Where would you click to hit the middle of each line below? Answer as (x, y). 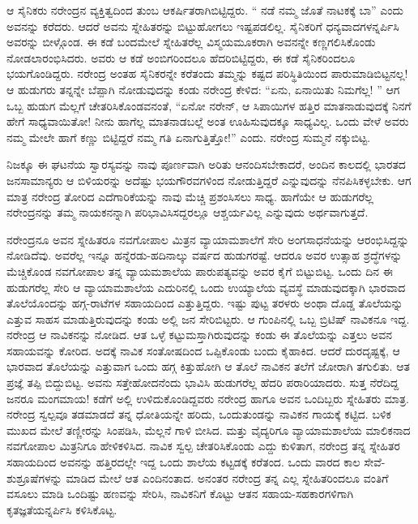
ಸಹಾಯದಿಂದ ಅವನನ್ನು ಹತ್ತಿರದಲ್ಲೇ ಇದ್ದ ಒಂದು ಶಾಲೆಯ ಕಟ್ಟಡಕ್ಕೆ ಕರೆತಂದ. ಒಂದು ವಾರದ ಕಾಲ (183, 462)
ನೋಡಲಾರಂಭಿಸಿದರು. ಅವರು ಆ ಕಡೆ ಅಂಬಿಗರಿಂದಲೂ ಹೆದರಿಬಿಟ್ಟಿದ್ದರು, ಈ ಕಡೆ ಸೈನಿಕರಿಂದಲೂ (181, 57)
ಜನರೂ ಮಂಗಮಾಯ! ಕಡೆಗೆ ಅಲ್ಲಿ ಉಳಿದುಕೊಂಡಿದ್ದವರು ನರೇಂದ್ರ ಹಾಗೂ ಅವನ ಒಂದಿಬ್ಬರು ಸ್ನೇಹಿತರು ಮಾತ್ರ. (208, 398)
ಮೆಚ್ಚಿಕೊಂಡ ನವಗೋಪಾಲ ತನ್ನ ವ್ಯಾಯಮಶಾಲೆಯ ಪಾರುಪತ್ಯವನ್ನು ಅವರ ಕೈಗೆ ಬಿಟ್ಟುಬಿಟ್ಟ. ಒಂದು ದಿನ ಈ (200, 271)
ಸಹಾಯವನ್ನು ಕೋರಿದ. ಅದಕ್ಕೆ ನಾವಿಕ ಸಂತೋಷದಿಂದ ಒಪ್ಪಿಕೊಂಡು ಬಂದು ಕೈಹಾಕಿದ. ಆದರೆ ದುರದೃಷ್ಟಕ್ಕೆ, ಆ (203, 350)
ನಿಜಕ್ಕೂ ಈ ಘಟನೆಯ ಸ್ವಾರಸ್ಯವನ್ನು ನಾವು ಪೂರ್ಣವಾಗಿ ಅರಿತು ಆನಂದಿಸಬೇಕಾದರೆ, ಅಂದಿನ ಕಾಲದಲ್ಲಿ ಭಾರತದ (206, 164)
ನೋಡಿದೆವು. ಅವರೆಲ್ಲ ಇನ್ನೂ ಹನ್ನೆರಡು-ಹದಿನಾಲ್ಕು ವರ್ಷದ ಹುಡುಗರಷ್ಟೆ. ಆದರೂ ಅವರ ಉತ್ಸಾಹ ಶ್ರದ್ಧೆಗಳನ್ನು (205, 255)
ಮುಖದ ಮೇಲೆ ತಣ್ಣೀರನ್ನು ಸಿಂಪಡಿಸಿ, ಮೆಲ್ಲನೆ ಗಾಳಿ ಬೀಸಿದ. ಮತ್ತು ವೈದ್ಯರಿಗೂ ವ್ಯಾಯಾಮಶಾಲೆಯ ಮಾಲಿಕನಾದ (209, 430)
